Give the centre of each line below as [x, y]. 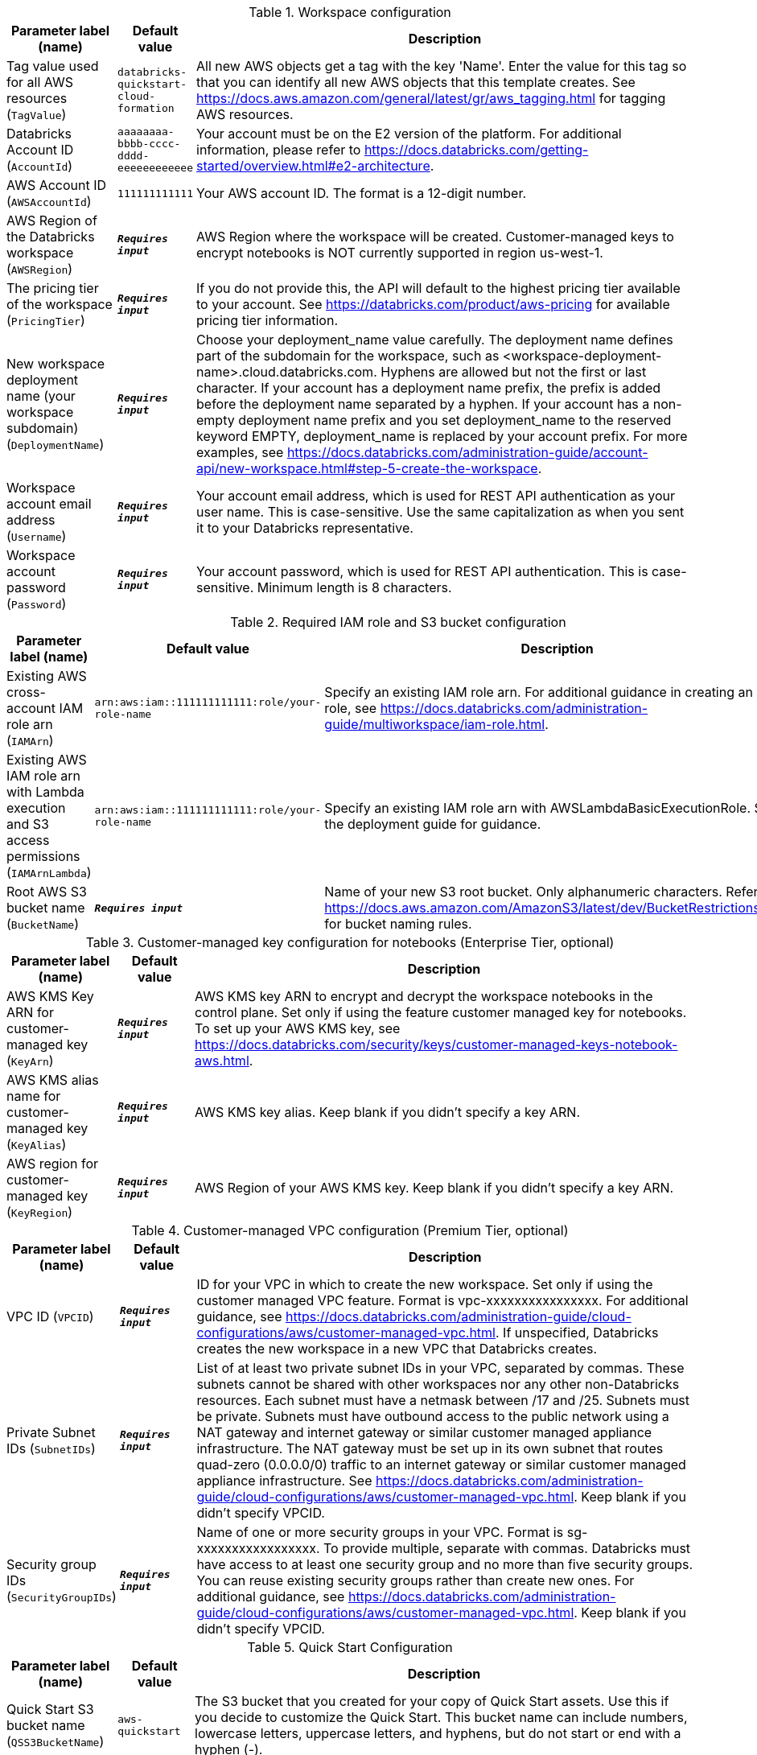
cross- [26, 692]
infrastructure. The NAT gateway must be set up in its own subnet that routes [430, 1448]
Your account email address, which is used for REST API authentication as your [436, 496]
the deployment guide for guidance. [433, 824]
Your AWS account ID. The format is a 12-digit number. [362, 193]
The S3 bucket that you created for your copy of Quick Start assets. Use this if [432, 1701]
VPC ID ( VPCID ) [50, 1316]
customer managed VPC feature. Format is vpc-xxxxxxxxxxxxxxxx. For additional [442, 1300]
